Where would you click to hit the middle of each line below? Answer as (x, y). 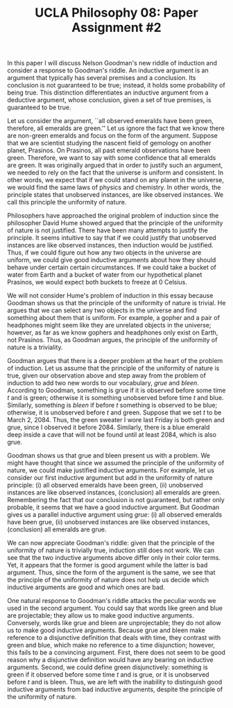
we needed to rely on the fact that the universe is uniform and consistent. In (115, 172)
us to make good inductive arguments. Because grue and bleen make (106, 630)
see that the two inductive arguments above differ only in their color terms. (114, 558)
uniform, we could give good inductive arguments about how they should (112, 260)
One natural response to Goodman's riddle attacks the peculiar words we (112, 601)
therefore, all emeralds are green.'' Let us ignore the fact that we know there (116, 128)
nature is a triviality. (35, 347)
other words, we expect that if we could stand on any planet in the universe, (115, 180)
